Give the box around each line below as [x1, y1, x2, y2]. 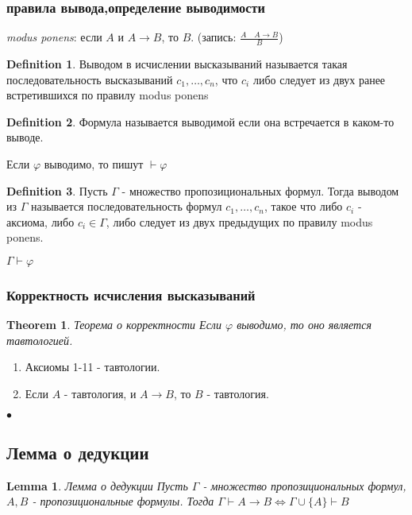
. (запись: [191, 29, 237, 45]
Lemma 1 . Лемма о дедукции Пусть [6, 477, 188, 494]
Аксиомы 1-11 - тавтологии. [25, 358, 160, 375]
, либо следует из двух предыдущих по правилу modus [106, 213, 373, 230]
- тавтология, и [64, 385, 137, 401]
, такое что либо [264, 198, 343, 215]
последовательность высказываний [6, 71, 173, 87]
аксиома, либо [6, 213, 75, 230]
